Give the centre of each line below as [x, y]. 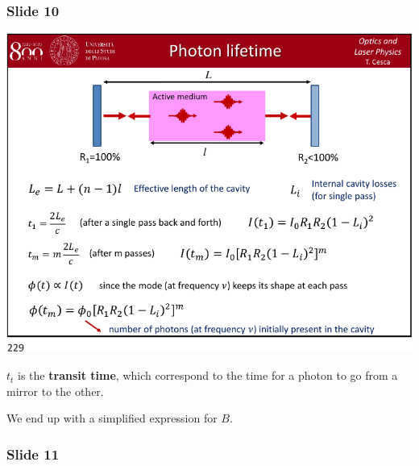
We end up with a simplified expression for [112, 418]
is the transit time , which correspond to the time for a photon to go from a [208, 375]
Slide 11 [33, 454]
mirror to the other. [55, 391]
